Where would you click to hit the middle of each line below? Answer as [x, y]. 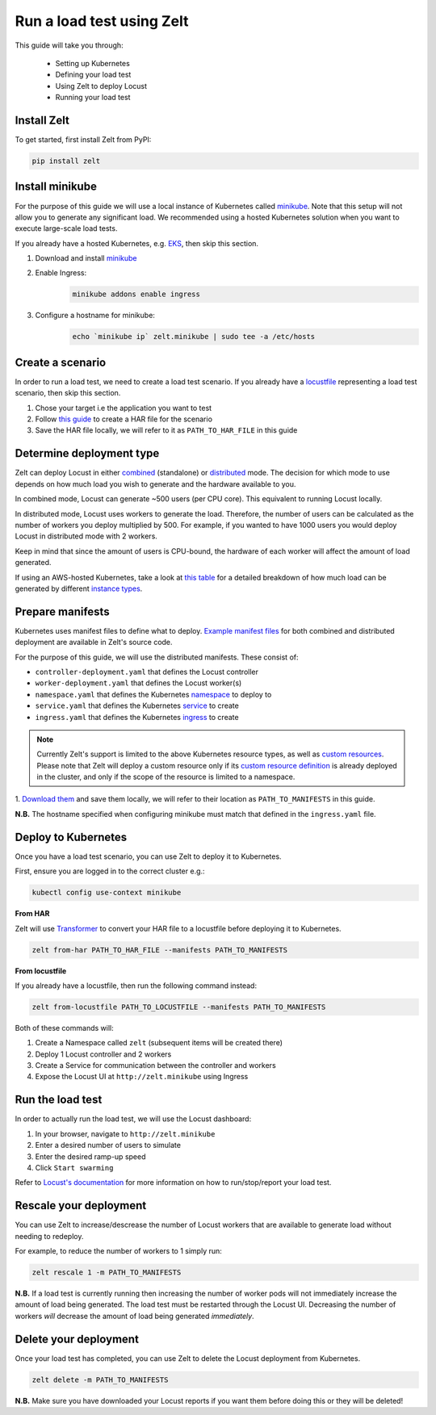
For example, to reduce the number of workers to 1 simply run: [118, 1250]
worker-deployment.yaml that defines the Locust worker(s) [138, 683]
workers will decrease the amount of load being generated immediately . [134, 1316]
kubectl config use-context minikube [107, 893]
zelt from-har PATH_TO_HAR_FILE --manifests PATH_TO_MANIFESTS [160, 950]
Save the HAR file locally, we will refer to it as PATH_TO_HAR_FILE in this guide [166, 430]
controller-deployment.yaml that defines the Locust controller [147, 672]
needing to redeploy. [49, 1236]
